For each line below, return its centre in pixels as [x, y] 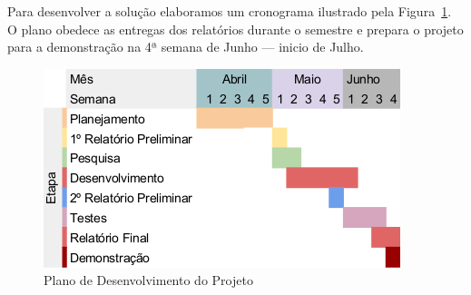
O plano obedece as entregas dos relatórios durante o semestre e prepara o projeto [235, 29]
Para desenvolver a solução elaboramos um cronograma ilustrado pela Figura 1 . [230, 11]
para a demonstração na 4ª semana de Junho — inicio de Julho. [186, 47]
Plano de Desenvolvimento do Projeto [148, 280]
